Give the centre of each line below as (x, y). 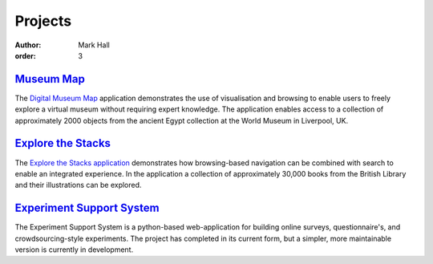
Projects (43, 21)
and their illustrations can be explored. (78, 185)
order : (25, 55)
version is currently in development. (74, 250)
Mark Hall (94, 45)
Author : (28, 45)
